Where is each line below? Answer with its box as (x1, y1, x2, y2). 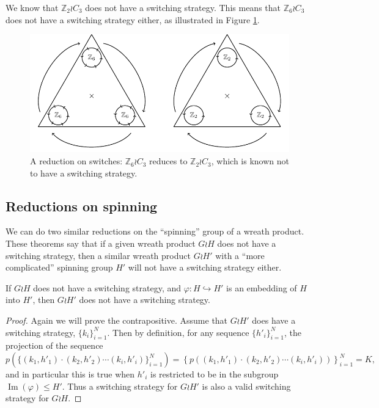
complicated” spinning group (6, 261, 113, 274)
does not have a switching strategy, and (33, 281, 182, 294)
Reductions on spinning (6, 196, 158, 215)
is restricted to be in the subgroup (150, 368, 279, 381)
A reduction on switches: (30, 155, 123, 167)
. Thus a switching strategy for (62, 379, 178, 392)
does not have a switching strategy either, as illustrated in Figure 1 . (6, 13, 260, 26)
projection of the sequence (6, 339, 103, 352)
